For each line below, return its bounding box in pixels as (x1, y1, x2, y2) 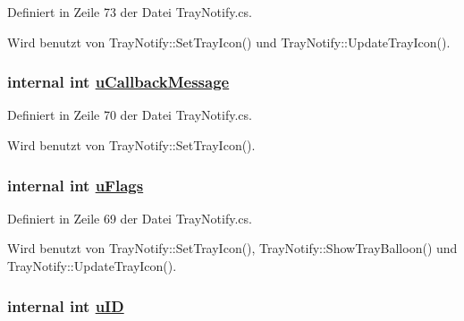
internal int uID (7, 294, 124, 317)
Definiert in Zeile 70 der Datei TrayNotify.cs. (7, 106, 252, 124)
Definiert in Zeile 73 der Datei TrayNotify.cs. (7, 3, 252, 21)
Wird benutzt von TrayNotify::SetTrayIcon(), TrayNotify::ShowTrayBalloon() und (7, 239, 458, 258)
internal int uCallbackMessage (7, 71, 230, 93)
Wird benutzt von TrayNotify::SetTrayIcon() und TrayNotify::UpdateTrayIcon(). (7, 32, 451, 51)
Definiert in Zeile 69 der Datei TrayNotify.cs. (7, 208, 252, 227)
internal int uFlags (7, 173, 144, 196)
